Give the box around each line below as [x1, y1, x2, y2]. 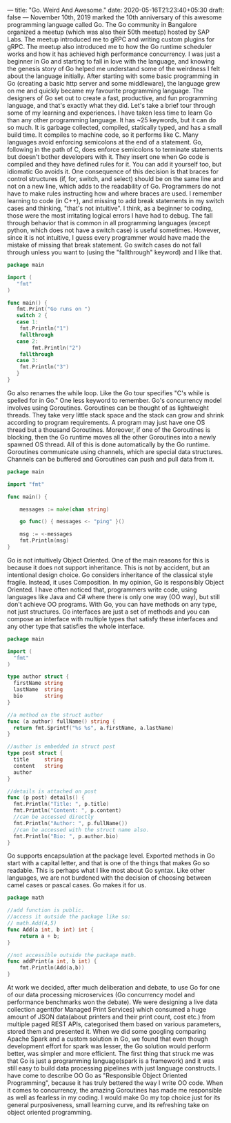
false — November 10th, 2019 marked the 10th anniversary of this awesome [7, 13, 222, 21]
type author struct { [7, 673, 70, 680]
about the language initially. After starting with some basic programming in [7, 72, 219, 80]
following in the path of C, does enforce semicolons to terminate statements [7, 145, 223, 153]
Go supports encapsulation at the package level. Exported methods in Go [7, 851, 215, 860]
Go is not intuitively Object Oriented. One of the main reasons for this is [7, 556, 210, 564]
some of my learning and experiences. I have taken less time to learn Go [7, 108, 212, 117]
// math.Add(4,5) [7, 920, 57, 927]
